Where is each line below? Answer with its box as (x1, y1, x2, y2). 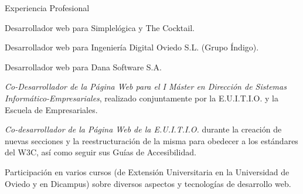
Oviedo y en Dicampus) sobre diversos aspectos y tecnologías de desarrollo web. (5, 177, 291, 189)
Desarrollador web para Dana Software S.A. (5, 60, 162, 73)
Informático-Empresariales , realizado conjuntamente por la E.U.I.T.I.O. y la (5, 91, 278, 104)
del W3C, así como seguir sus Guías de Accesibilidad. (5, 146, 196, 158)
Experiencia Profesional (5, 2, 90, 13)
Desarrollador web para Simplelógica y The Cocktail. (5, 21, 195, 33)
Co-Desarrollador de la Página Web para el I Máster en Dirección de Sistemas (5, 80, 287, 93)
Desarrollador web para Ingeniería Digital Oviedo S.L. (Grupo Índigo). (5, 41, 259, 53)
